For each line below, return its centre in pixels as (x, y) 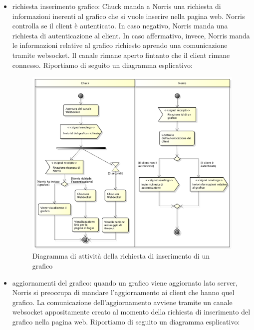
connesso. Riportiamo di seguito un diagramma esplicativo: (102, 65)
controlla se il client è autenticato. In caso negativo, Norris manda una (120, 26)
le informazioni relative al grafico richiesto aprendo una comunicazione (120, 45)
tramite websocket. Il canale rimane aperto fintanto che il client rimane (121, 55)
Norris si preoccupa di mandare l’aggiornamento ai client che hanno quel (123, 292)
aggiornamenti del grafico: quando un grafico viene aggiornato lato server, (125, 282)
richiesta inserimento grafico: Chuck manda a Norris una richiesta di (117, 6)
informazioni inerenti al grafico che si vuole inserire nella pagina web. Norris (128, 16)
